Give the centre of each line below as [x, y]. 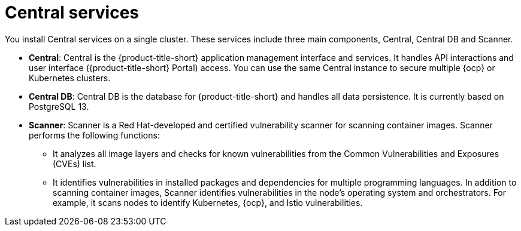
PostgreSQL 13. [59, 106]
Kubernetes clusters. [70, 78]
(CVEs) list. [75, 164]
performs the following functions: [94, 135]
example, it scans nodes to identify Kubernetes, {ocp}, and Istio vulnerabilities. [208, 202]
